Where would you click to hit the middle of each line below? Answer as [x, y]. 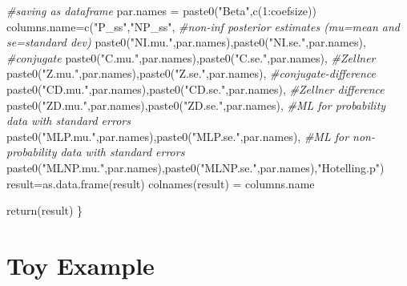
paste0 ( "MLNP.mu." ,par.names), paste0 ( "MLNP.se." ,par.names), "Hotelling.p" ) [195, 167]
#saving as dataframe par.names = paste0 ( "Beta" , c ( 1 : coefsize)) [161, 10]
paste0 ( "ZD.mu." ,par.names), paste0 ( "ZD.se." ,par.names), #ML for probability [196, 105]
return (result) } [45, 210]
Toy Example [81, 265]
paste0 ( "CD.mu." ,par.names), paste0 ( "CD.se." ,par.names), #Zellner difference [195, 89]
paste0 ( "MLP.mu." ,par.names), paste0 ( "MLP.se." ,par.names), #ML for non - [191, 136]
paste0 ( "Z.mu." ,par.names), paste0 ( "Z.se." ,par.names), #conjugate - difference [191, 73]
